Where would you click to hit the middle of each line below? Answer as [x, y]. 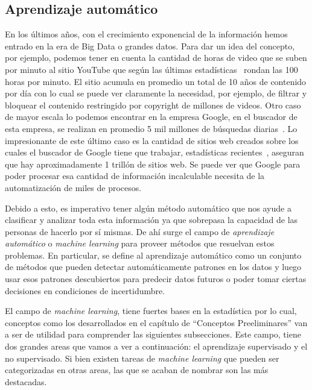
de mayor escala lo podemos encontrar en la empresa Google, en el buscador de [151, 117]
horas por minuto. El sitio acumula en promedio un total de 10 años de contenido [156, 81]
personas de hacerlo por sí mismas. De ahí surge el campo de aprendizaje [140, 231]
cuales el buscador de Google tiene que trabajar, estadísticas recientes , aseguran [154, 152]
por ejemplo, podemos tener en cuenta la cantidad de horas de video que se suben [156, 58]
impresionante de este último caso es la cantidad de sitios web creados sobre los [152, 140]
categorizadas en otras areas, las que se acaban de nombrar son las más [137, 370]
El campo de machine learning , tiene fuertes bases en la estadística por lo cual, [151, 311]
